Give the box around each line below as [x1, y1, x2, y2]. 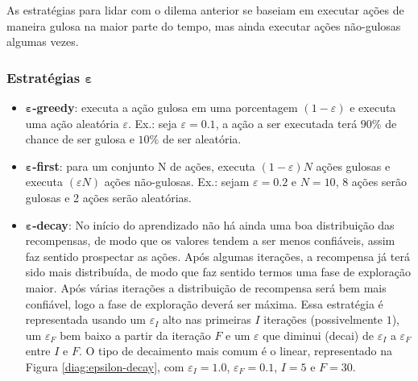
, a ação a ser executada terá [215, 114, 358, 131]
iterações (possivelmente [263, 311, 383, 328]
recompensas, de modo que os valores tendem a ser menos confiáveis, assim [25, 232, 395, 249]
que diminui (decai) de [263, 326, 374, 343]
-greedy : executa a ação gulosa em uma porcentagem [32, 99, 298, 115]
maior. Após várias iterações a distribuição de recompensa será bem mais [25, 279, 387, 296]
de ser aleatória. [162, 130, 242, 147]
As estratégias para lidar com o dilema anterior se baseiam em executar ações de [6, 2, 404, 18]
